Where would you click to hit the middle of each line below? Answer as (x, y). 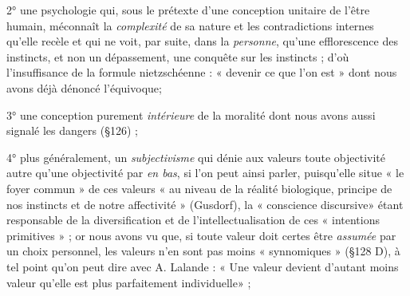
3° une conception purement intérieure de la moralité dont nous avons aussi (191, 114)
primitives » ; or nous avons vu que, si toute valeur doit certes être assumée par (201, 235)
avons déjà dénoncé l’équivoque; (84, 87)
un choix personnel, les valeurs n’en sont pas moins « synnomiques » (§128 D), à (203, 251)
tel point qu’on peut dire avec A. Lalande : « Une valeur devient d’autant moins (203, 266)
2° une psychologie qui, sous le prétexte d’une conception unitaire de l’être (188, 10)
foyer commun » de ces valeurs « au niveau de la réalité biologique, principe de (199, 188)
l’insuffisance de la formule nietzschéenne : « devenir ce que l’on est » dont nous (202, 72)
